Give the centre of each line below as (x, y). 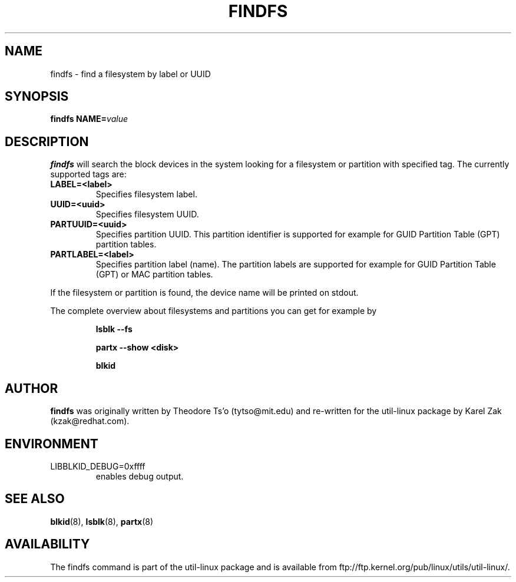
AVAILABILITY (47, 544)
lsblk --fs (114, 329)
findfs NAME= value (89, 119)
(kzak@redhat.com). (90, 421)
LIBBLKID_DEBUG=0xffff (98, 466)
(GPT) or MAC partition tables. (154, 275)
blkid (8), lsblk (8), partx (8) (102, 521)
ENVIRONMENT (52, 444)
